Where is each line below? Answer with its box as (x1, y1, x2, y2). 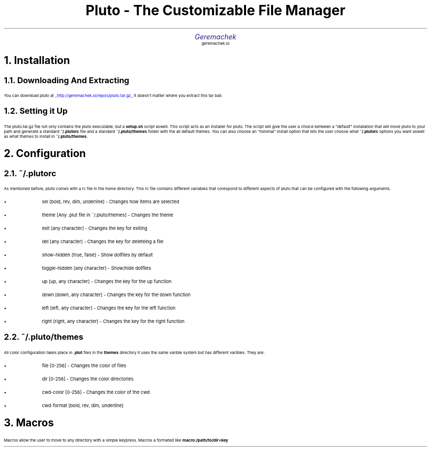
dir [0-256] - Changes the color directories (42, 376, 134, 382)
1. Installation (4, 54, 70, 67)
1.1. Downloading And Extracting (4, 75, 129, 85)
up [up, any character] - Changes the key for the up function (42, 278, 172, 284)
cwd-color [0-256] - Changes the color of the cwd (42, 389, 150, 395)
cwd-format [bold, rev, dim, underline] (42, 402, 123, 408)
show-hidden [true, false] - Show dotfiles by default (42, 252, 153, 258)
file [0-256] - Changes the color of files (42, 362, 126, 368)
